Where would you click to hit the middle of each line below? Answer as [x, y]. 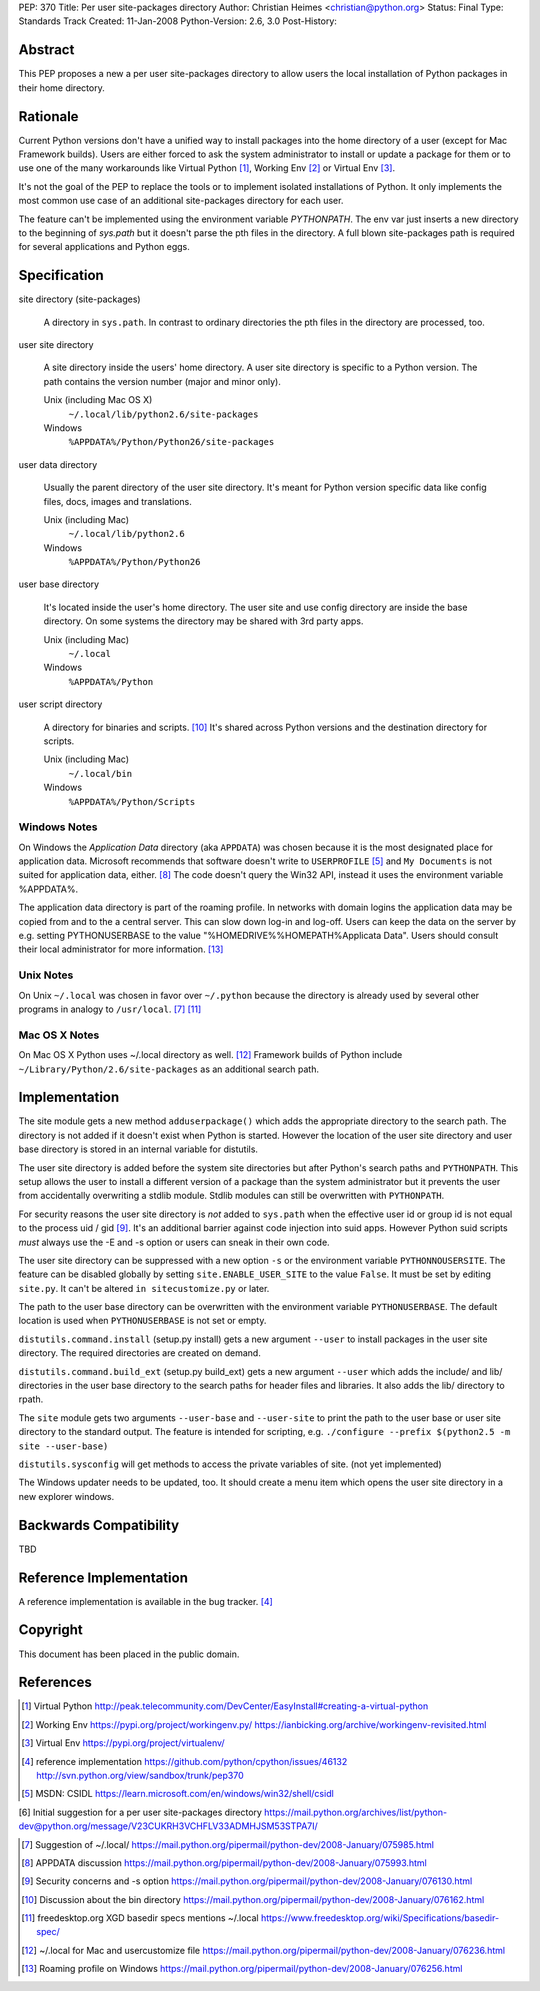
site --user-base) [63, 1446]
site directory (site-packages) [79, 299]
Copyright [51, 1630]
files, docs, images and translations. [117, 501]
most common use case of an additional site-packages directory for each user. [181, 201]
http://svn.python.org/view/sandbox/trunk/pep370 [140, 1775]
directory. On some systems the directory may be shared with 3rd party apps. [203, 621]
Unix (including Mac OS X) [98, 400]
